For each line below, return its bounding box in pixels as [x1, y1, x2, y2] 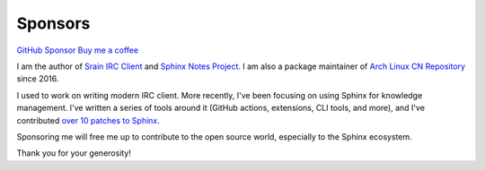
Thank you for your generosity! [16, 148, 132, 158]
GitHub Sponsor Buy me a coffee [16, 45, 139, 55]
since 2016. [16, 73, 59, 84]
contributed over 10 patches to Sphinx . [16, 115, 161, 125]
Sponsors [16, 13, 91, 33]
